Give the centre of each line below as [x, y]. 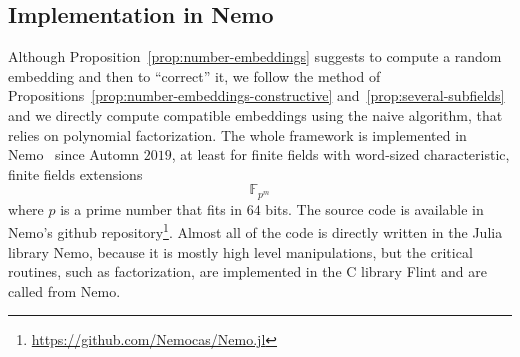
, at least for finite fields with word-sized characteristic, [340, 154]
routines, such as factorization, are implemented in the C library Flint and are [248, 271]
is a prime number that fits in [151, 208]
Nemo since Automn [74, 154]
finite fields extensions [75, 173]
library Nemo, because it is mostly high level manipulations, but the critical [240, 251]
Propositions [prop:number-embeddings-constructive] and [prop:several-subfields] [256, 95]
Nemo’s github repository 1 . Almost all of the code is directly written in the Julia [255, 231]
